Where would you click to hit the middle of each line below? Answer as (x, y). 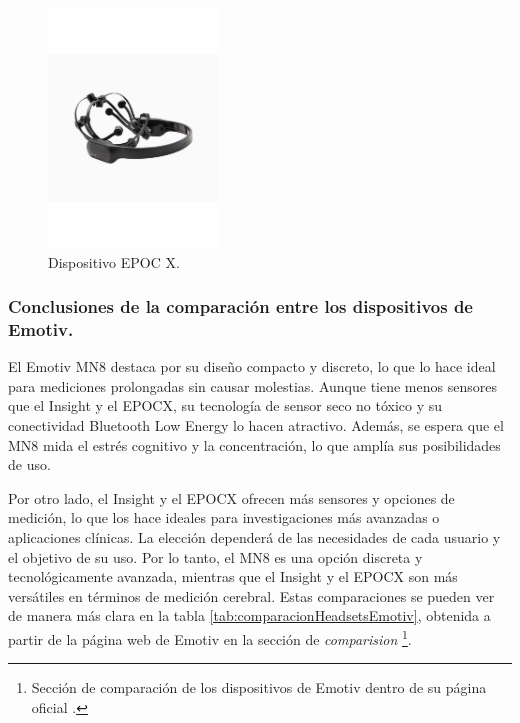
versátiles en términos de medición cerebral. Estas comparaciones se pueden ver (251, 595)
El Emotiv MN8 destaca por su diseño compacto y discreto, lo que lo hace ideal (252, 366)
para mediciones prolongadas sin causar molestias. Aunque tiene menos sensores (252, 385)
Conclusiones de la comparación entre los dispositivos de (240, 306)
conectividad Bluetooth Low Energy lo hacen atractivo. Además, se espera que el (256, 425)
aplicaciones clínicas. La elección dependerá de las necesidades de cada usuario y (254, 537)
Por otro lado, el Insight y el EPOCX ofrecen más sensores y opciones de (231, 497)
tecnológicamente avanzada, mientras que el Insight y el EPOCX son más (233, 576)
